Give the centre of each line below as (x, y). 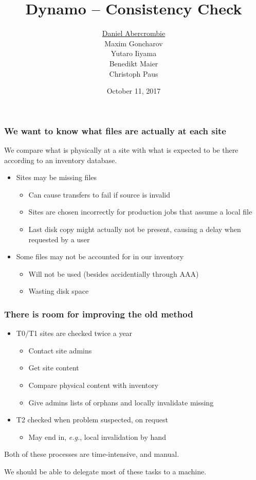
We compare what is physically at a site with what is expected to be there (121, 149)
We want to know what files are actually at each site (115, 130)
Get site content (54, 368)
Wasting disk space (59, 291)
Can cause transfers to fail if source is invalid (99, 194)
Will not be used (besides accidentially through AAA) (114, 273)
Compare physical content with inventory (94, 385)
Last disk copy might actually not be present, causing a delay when (135, 229)
